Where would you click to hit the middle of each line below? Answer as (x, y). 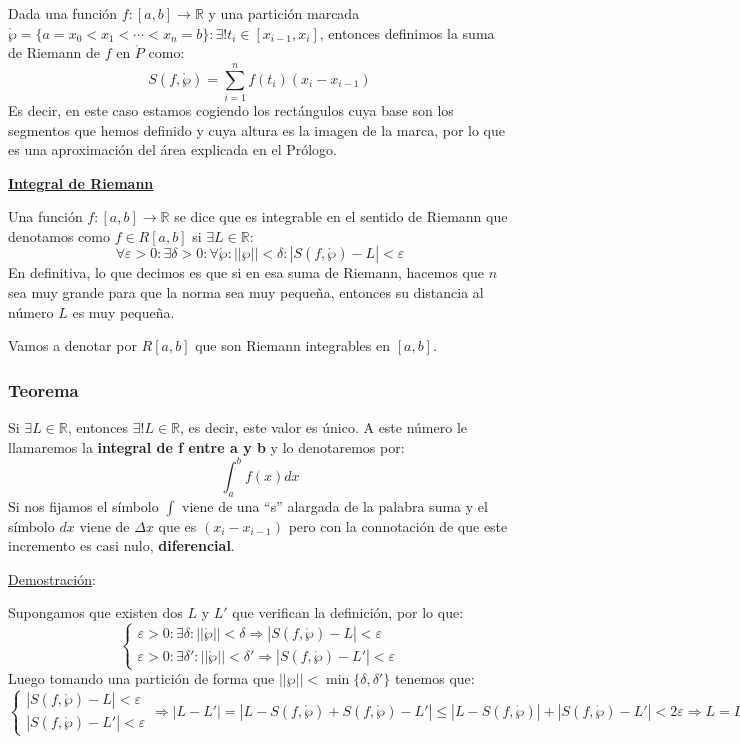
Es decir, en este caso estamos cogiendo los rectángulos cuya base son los (231, 109)
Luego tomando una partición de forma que (141, 678)
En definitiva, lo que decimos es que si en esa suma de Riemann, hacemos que (246, 272)
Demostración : (52, 578)
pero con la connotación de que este (398, 525)
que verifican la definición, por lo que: (348, 612)
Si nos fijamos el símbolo (83, 505)
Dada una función (63, 13)
